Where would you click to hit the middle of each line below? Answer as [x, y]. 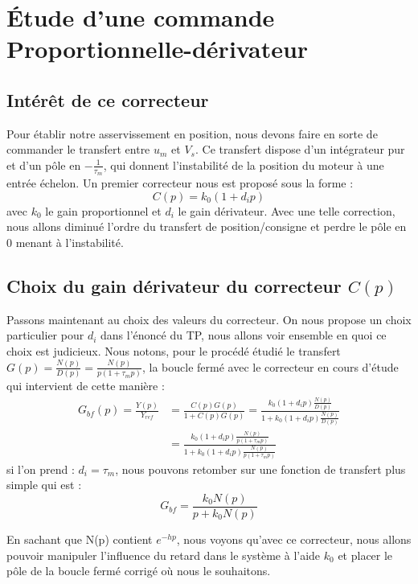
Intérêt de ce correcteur [108, 99]
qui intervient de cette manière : [86, 386]
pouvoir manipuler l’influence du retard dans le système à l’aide [164, 555]
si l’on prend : [41, 469]
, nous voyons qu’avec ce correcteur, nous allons [294, 539]
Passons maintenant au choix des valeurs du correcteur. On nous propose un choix [209, 319]
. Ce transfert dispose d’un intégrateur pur [300, 149]
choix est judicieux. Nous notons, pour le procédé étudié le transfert [174, 350]
